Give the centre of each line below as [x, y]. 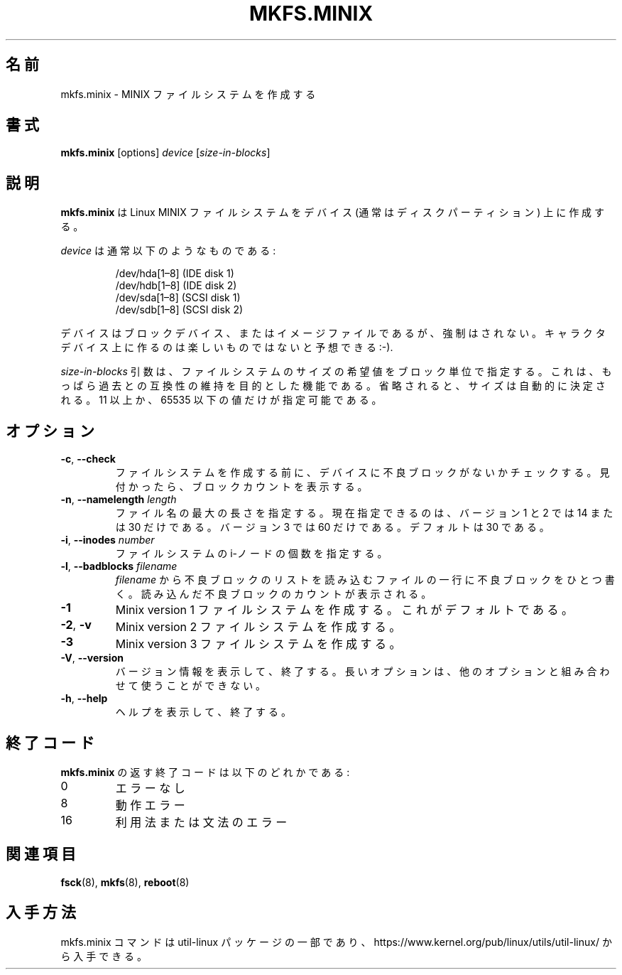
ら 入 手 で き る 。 [104, 956]
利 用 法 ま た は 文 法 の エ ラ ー [201, 822]
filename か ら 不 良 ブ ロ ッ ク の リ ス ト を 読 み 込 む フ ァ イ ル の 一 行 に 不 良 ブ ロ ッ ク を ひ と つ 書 [365, 580]
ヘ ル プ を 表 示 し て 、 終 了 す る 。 [203, 712]
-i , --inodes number [108, 540]
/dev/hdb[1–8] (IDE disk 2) [176, 286]
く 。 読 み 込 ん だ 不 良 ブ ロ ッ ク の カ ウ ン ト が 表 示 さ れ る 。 [273, 594]
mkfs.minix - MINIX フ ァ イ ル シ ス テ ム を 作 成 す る [188, 94]
